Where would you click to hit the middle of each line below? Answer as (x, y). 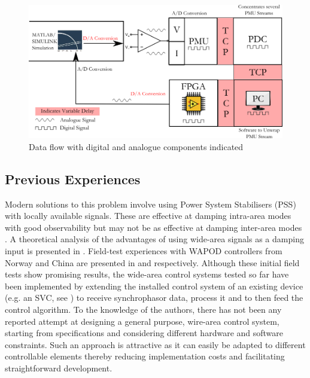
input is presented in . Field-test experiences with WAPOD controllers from (144, 251)
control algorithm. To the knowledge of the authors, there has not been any (143, 310)
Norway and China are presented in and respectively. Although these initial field (152, 262)
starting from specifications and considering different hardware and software (144, 333)
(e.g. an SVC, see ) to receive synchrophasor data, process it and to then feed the (154, 298)
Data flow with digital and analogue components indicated (136, 146)
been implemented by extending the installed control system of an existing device (154, 286)
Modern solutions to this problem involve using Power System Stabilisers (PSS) (151, 204)
